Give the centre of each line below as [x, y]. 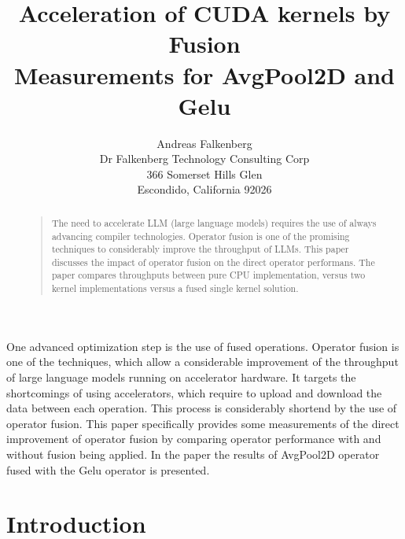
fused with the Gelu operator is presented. [108, 469]
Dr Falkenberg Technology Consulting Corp [204, 159]
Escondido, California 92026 [204, 189]
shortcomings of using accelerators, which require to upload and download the [194, 392]
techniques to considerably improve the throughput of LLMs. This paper [200, 249]
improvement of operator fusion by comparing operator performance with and [194, 439]
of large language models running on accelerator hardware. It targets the [181, 377]
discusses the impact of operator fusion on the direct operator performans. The [213, 262]
